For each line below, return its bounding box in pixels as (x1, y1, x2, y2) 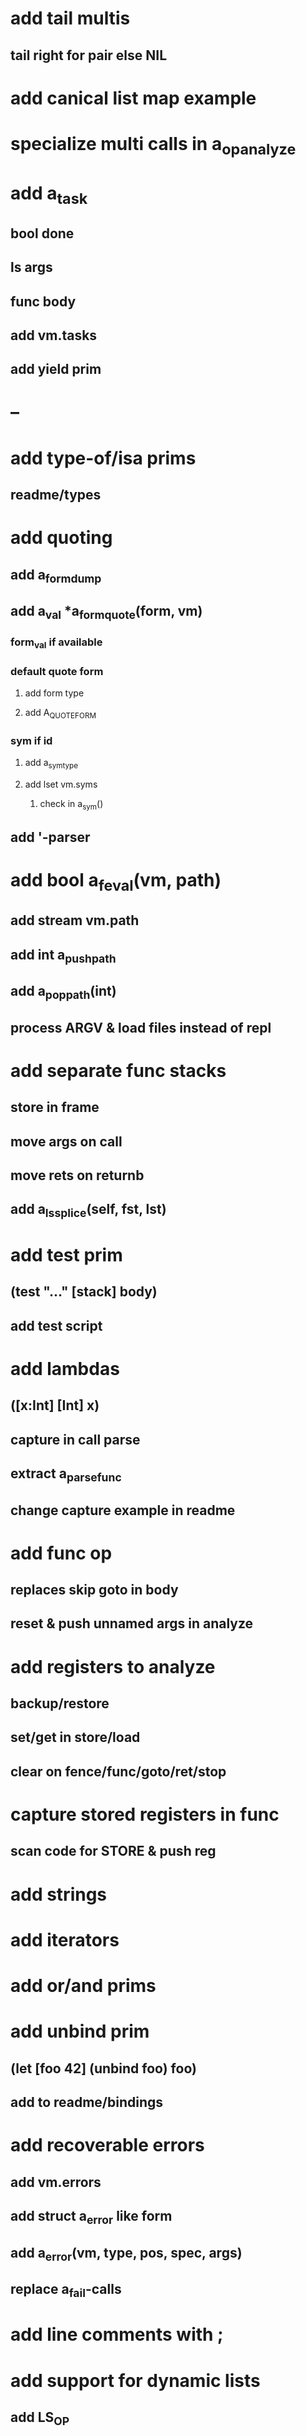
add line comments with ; (10, 2323, 224, 2346)
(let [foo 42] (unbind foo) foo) (10, 2060, 197, 2077)
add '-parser (10, 828, 91, 846)
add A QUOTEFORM (24, 706, 97, 721)
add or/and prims (10, 1974, 157, 1997)
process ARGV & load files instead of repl (10, 1019, 272, 1036)
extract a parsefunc (10, 1465, 122, 1485)
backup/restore (10, 1695, 110, 1712)
